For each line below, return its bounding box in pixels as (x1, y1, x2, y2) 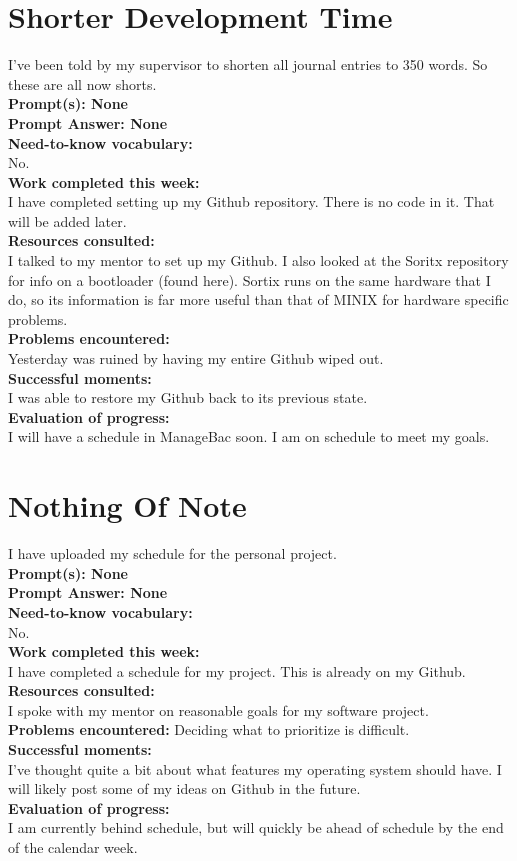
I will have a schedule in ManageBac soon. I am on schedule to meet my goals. (8, 426, 490, 447)
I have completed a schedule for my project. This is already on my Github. (8, 660, 466, 681)
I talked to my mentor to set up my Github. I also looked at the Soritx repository (8, 250, 509, 271)
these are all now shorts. (8, 73, 157, 94)
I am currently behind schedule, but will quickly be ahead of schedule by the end (8, 817, 504, 838)
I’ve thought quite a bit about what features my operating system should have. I (8, 758, 502, 779)
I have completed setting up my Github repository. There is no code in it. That (8, 191, 495, 212)
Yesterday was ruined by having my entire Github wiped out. (8, 348, 384, 369)
